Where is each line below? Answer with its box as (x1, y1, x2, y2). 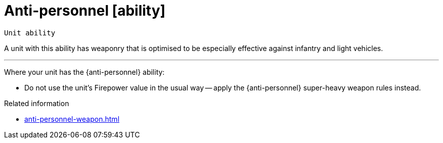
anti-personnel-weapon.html (24, 114, 120, 123)
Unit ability (4, 28, 56, 37)
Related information (4, 99, 69, 108)
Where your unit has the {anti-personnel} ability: (4, 67, 165, 76)
